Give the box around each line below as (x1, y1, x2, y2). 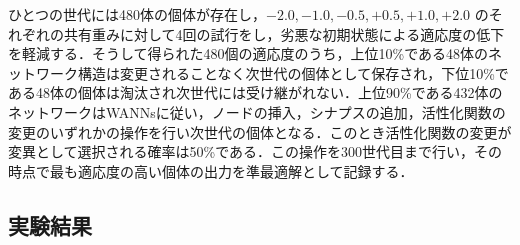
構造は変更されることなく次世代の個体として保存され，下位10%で (77, 62, 509, 83)
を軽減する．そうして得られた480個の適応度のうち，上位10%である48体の (8, 43, 489, 64)
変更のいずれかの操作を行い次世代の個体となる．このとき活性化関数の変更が (8, 121, 512, 142)
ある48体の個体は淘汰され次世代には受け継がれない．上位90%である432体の (8, 82, 503, 103)
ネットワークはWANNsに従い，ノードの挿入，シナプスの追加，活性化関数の (8, 101, 506, 122)
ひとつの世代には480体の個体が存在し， (8, 4, 267, 24)
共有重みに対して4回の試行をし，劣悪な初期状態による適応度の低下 (63, 23, 505, 44)
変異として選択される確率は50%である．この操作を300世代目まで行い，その (8, 141, 503, 162)
